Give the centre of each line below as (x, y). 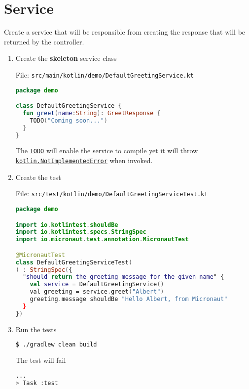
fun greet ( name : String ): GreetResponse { (92, 113)
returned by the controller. (44, 41)
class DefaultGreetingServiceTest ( (74, 262)
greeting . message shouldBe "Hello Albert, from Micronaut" (129, 299)
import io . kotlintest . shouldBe (67, 225)
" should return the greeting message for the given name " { (124, 277)
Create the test (38, 177)
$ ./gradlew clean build (56, 345)
